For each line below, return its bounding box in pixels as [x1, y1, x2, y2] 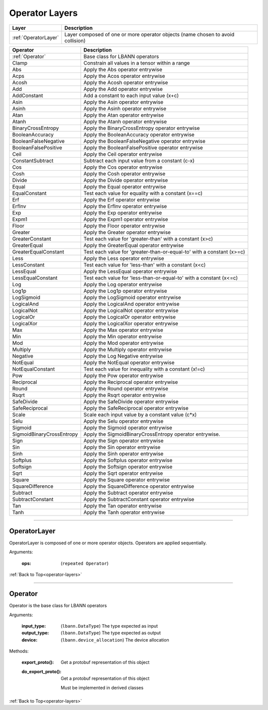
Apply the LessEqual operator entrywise [83, 268, 177, 275]
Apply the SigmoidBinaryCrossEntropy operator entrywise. [83, 431, 220, 438]
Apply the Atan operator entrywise [83, 112, 164, 119]
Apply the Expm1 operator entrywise [83, 216, 168, 223]
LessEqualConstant [12, 274, 58, 281]
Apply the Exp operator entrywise [83, 209, 162, 216]
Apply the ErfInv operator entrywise [83, 202, 167, 209]
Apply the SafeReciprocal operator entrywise [83, 404, 189, 411]
